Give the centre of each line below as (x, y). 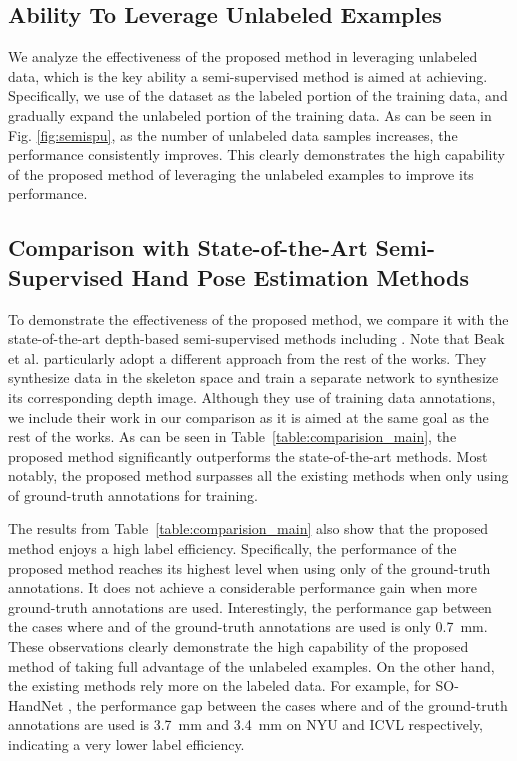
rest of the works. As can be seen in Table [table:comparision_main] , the (232, 436)
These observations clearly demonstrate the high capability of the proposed (238, 646)
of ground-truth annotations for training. (133, 494)
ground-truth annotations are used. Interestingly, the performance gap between (250, 606)
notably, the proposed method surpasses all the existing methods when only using (258, 475)
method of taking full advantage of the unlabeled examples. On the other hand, (251, 665)
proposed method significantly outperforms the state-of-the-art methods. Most (248, 455)
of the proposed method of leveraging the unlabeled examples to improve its (241, 173)
